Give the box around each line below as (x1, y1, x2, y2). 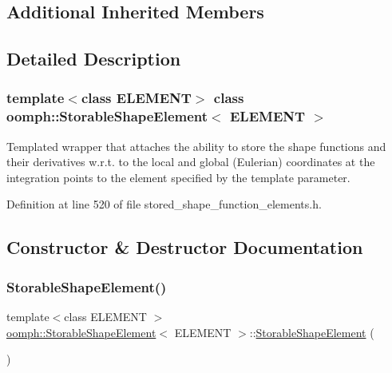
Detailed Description (6, 46, 181, 71)
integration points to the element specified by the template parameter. (6, 169, 350, 185)
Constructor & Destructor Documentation (6, 235, 363, 260)
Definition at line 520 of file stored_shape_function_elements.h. (6, 196, 322, 212)
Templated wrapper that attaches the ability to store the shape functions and (6, 137, 386, 154)
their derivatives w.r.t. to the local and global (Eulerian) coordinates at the (6, 153, 375, 170)
